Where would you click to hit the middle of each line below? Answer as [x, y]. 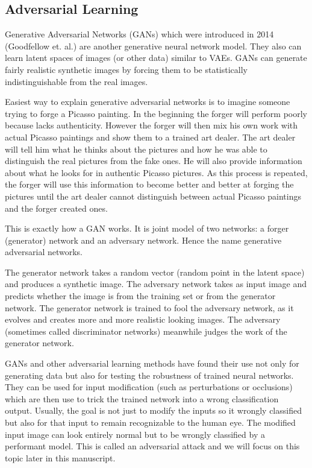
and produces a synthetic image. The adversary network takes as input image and [156, 284]
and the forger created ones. [56, 208]
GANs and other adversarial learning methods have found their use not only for [152, 363]
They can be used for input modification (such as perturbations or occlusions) [149, 387]
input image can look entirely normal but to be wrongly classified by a [135, 434]
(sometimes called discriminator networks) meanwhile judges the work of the [146, 331]
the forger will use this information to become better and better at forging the [149, 184]
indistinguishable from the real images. [76, 81]
